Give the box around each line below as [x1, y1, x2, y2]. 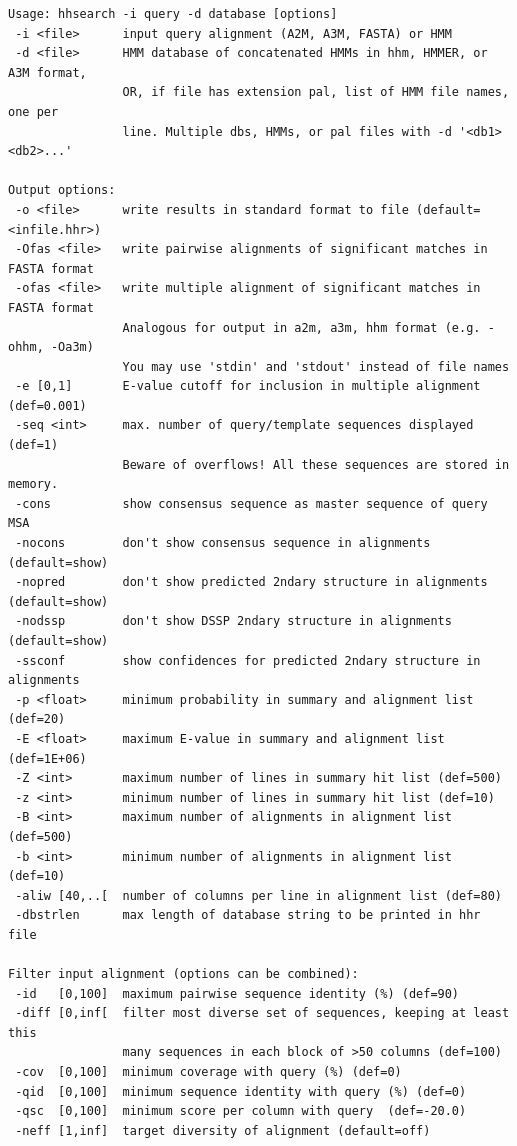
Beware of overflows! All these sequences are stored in [122, 457, 510, 472]
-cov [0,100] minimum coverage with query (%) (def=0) [15, 1065, 402, 1080]
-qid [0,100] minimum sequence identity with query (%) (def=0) [15, 1084, 467, 1099]
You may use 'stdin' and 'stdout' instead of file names [122, 359, 510, 374]
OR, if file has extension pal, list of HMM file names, [122, 85, 510, 100]
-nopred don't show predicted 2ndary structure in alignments [15, 575, 488, 590]
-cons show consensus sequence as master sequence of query [15, 496, 488, 511]
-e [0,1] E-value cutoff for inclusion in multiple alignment [15, 379, 481, 394]
